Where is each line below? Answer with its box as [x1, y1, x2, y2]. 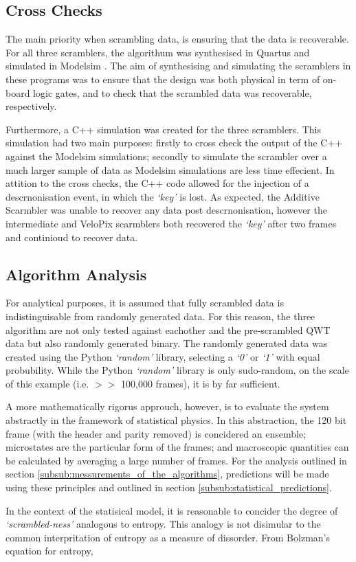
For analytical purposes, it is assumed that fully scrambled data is [5, 295, 284, 310]
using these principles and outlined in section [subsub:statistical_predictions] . [5, 480, 332, 495]
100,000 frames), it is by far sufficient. [121, 376, 280, 390]
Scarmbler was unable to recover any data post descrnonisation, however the [5, 203, 327, 217]
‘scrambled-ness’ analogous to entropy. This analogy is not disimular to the [5, 517, 321, 531]
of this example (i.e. [5, 376, 89, 390]
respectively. [5, 99, 57, 113]
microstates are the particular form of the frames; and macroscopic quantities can [5, 440, 349, 454]
